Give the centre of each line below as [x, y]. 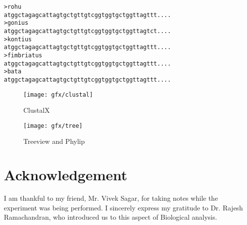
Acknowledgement [66, 175]
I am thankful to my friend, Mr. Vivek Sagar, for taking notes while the [111, 198]
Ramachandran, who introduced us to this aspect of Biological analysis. [111, 217]
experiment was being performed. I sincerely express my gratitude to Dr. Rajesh [123, 207]
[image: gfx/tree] [53, 126]
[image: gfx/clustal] [58, 95]
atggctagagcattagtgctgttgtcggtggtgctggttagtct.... [88, 31]
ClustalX [37, 110]
